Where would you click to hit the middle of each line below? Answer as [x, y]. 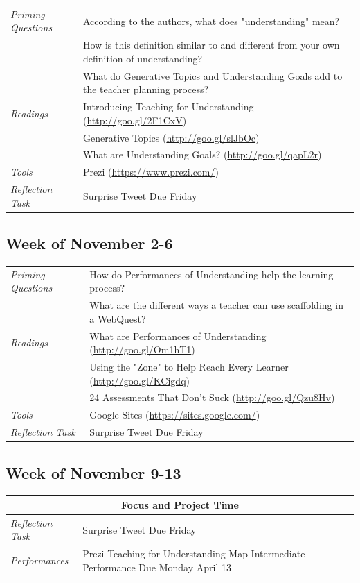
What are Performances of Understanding [178, 336]
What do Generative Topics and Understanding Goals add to [213, 75]
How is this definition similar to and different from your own [211, 45]
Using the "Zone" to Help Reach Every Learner [189, 366]
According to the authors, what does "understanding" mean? [211, 20]
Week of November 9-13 [93, 472]
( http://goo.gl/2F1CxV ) [135, 120]
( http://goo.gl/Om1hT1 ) [142, 349]
